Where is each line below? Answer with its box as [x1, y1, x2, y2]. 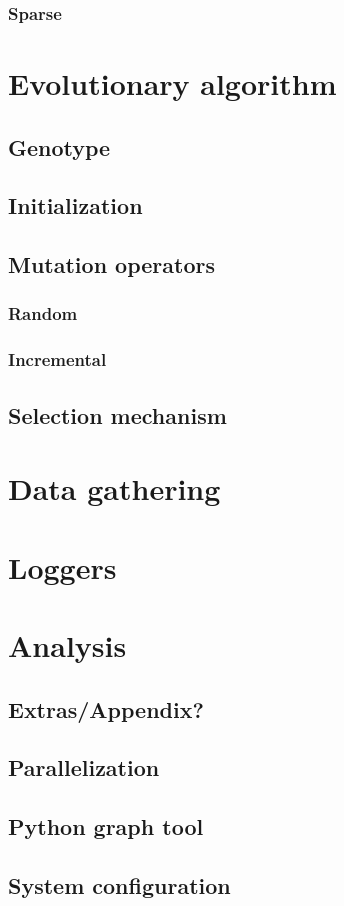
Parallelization [8, 752, 160, 783]
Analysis [8, 624, 127, 665]
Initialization [8, 190, 143, 221]
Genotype [8, 131, 111, 162]
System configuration [8, 869, 231, 900]
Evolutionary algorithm [8, 63, 337, 104]
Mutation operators [8, 249, 215, 280]
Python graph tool [8, 811, 204, 842]
